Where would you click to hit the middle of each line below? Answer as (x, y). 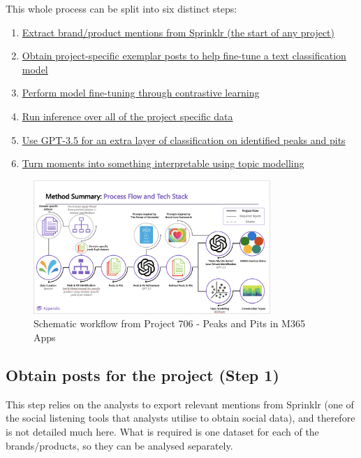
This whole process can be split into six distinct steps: (121, 8)
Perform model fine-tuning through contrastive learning (141, 93)
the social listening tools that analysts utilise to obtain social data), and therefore (180, 418)
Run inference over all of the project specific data (127, 116)
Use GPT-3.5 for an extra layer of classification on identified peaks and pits (184, 139)
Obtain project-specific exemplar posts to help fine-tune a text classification (184, 56)
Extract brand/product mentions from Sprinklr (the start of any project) (178, 32)
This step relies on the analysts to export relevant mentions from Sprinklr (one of (180, 404)
